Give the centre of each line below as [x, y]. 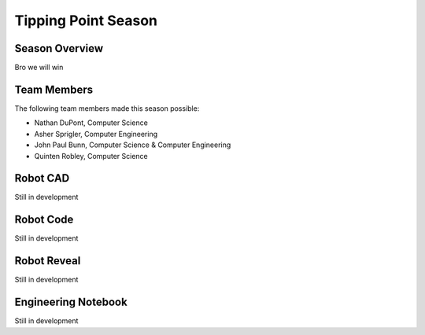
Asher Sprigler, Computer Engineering [96, 134]
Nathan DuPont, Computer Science [91, 123]
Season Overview [59, 48]
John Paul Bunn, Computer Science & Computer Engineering [133, 145]
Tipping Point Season [86, 20]
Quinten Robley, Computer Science [91, 156]
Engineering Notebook [71, 302]
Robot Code [44, 220]
